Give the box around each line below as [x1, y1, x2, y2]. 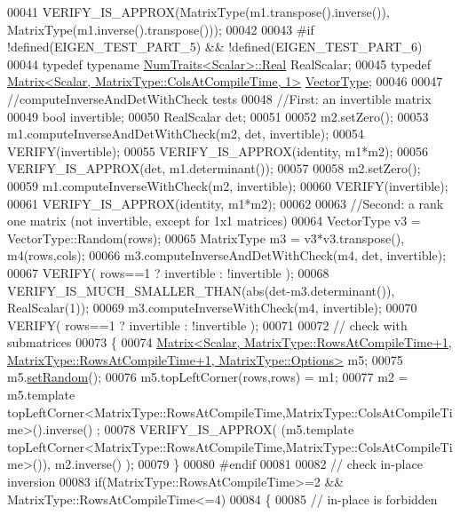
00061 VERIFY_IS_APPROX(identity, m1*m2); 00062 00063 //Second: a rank [7, 194, 444, 212]
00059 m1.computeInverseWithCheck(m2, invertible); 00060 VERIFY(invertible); [7, 176, 448, 194]
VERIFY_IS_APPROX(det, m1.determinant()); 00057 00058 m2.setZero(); [7, 159, 421, 178]
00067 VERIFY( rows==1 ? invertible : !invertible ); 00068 [7, 263, 329, 281]
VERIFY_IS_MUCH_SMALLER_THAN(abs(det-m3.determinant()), [7, 281, 395, 299]
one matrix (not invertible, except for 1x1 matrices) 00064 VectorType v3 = [7, 211, 421, 230]
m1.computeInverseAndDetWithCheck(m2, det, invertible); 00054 [7, 124, 364, 143]
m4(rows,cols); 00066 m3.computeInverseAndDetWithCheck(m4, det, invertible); [7, 246, 447, 265]
